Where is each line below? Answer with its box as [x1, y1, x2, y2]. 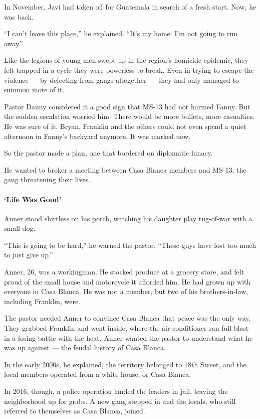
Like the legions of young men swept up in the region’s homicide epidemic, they [4, 55, 248, 65]
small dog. [4, 223, 36, 233]
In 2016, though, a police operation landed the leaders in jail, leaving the [4, 386, 228, 396]
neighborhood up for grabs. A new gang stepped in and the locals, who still [4, 395, 236, 406]
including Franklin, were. [4, 296, 80, 306]
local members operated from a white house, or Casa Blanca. [4, 369, 191, 379]
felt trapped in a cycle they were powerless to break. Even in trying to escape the [4, 64, 254, 75]
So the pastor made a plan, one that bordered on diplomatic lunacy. [4, 148, 213, 158]
